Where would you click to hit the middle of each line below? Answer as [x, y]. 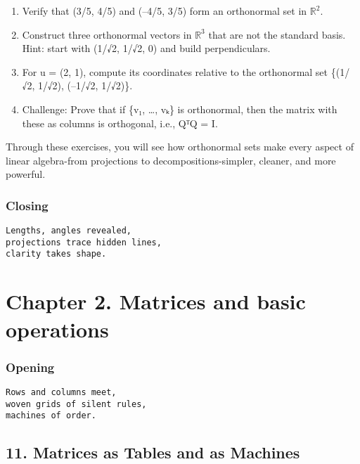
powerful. [26, 174]
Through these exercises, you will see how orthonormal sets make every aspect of [180, 147]
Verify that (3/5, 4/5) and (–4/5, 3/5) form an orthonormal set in [165, 11]
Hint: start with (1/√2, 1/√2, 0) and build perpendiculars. [146, 48]
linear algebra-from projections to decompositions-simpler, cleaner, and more [171, 160]
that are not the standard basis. [277, 34]
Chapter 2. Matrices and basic [156, 301]
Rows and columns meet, [61, 392]
